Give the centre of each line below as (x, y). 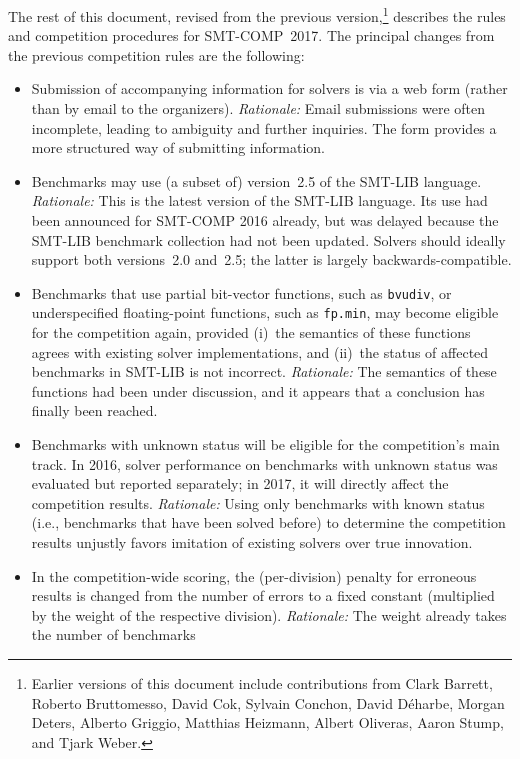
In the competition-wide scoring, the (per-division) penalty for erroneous (254, 575)
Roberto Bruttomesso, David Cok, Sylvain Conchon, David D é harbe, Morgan (268, 702)
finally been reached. (94, 410)
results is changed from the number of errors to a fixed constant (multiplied (263, 595)
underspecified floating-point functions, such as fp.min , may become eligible (265, 312)
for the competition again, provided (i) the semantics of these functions (251, 332)
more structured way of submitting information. (178, 147)
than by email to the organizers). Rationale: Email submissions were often (258, 108)
